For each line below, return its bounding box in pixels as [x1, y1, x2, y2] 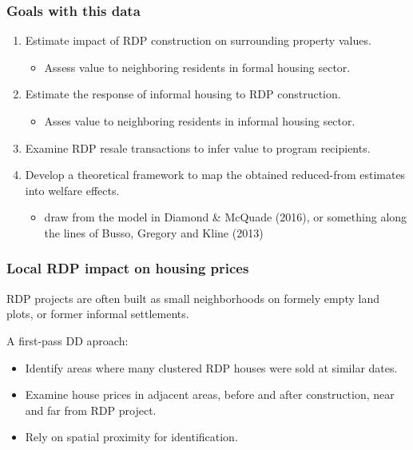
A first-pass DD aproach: [6, 332, 129, 348]
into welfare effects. [25, 181, 120, 198]
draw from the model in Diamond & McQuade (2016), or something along [44, 209, 407, 225]
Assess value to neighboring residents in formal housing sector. [44, 58, 351, 75]
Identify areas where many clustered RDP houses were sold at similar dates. [25, 359, 398, 376]
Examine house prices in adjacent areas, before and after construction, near [25, 386, 395, 403]
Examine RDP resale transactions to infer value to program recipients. [25, 139, 371, 156]
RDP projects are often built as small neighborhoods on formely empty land [6, 289, 379, 306]
